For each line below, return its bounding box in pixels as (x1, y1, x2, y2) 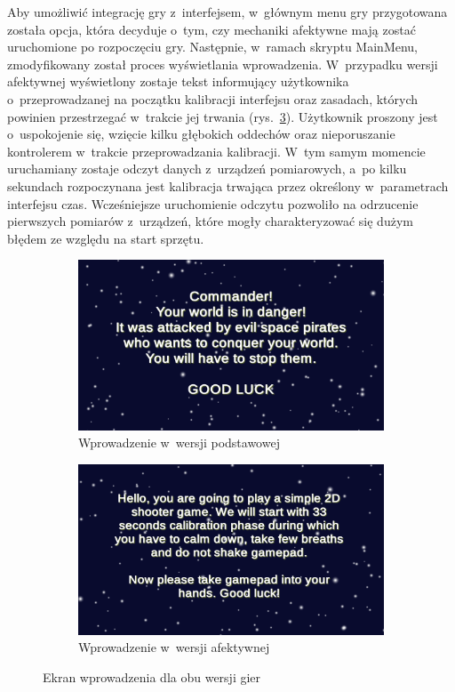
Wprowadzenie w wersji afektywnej (78, 638, 270, 656)
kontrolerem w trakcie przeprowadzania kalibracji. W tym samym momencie (7, 141, 426, 160)
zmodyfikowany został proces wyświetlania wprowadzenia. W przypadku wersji (7, 54, 438, 73)
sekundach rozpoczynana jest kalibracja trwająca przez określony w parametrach (7, 176, 449, 195)
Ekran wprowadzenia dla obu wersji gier (43, 667, 261, 686)
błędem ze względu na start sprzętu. (7, 229, 204, 247)
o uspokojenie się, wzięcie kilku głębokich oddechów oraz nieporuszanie (7, 125, 395, 143)
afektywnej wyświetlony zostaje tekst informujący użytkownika (7, 72, 349, 91)
